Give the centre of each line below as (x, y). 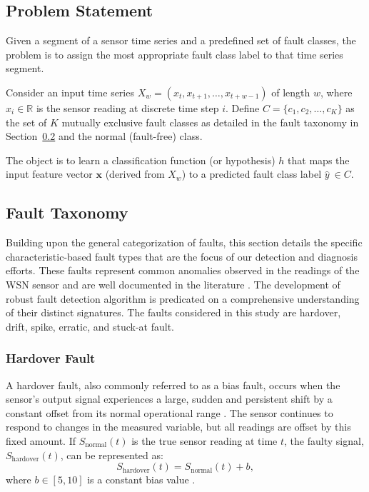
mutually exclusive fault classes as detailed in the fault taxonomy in (210, 122)
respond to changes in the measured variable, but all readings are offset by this (178, 427)
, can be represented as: (112, 455)
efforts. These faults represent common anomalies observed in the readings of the (183, 270)
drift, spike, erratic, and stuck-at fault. (90, 326)
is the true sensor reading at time (204, 440)
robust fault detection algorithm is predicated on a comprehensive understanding (183, 298)
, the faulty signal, (324, 440)
